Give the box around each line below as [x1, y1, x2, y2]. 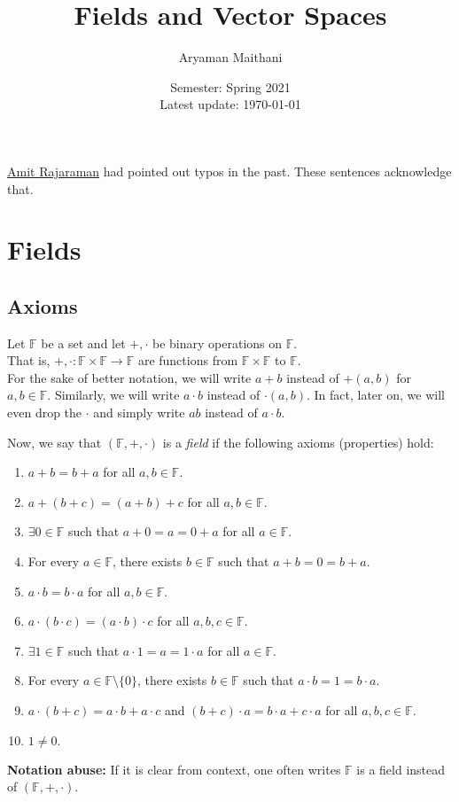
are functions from [137, 351, 238, 370]
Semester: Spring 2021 [170, 77, 291, 96]
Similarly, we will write [54, 385, 180, 404]
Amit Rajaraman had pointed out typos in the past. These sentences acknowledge [7, 161, 452, 180]
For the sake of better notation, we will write [7, 368, 252, 386]
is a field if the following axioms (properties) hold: [162, 432, 434, 451]
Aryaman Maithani [178, 48, 283, 66]
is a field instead [356, 759, 446, 778]
